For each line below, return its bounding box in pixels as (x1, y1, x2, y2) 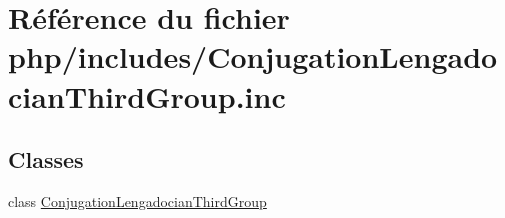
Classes (8, 144, 84, 175)
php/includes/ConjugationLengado (8, 36, 498, 77)
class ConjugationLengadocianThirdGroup (8, 190, 267, 211)
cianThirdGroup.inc (8, 75, 286, 116)
